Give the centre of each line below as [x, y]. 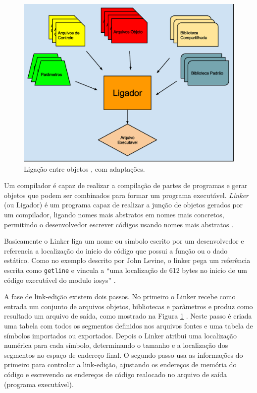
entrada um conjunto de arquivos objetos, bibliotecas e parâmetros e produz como [128, 306]
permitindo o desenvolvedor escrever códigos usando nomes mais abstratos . [119, 224]
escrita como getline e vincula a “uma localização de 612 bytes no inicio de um [126, 270]
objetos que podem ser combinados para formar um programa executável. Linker [127, 195]
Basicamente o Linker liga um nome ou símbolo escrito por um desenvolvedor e [124, 241]
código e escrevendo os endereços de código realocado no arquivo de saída [115, 374]
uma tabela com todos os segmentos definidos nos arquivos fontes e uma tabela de [128, 325]
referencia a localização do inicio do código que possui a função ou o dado [116, 250]
